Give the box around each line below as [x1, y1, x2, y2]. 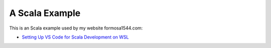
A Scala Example [9, 7, 81, 18]
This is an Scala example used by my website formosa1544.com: [9, 25, 143, 31]
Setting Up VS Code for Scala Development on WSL [22, 34, 129, 40]
